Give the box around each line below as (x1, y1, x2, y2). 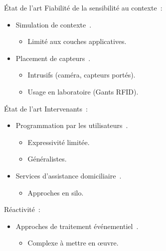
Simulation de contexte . (15, 19, 92, 29)
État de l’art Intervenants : (4, 103, 88, 113)
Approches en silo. (27, 187, 84, 197)
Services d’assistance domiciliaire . (15, 170, 122, 180)
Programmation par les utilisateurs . (15, 120, 128, 130)
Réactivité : (4, 204, 40, 214)
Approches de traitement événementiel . (15, 220, 139, 231)
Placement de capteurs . (15, 52, 91, 63)
